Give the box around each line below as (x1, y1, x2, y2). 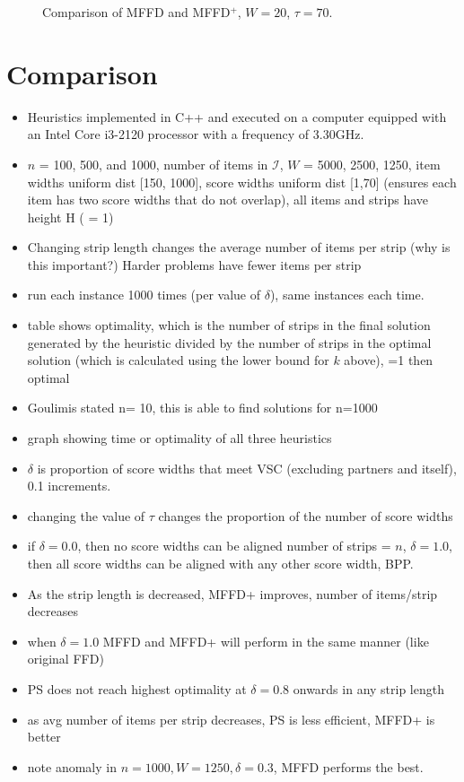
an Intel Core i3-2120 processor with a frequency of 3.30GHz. (27, 125, 364, 143)
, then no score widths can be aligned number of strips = (77, 536, 391, 555)
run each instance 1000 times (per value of (27, 285, 261, 304)
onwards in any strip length (293, 679, 444, 698)
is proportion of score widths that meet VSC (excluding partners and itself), (37, 458, 457, 477)
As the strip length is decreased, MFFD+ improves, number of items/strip (27, 584, 438, 603)
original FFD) (27, 649, 104, 668)
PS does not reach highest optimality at (27, 679, 247, 698)
